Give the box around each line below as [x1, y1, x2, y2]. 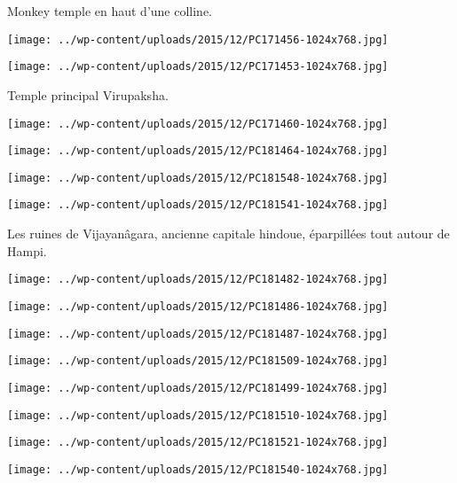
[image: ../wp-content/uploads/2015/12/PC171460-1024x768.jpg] [7, 117, 389, 130]
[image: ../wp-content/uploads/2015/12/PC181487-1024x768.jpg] [7, 327, 389, 340]
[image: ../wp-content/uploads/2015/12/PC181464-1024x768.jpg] [7, 144, 389, 158]
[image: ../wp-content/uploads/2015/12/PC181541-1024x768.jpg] [7, 199, 389, 212]
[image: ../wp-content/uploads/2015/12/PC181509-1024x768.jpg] [7, 354, 389, 368]
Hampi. [7, 241, 47, 260]
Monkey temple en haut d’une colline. [7, 2, 213, 19]
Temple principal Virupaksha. [7, 85, 169, 104]
